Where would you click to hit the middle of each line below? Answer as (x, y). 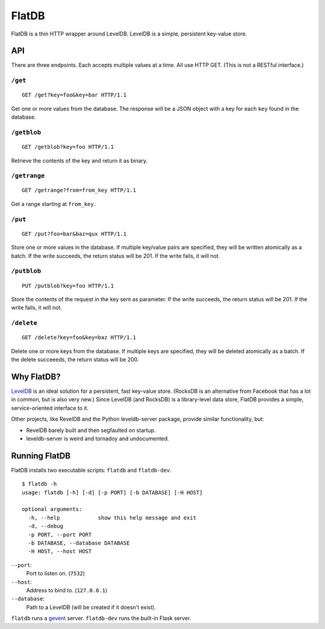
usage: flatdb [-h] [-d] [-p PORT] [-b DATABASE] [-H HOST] (112, 492)
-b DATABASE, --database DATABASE (79, 543)
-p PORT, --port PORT (60, 534)
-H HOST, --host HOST (60, 552)
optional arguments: (52, 509)
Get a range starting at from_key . (53, 204)
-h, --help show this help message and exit (112, 518)
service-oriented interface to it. (50, 408)
